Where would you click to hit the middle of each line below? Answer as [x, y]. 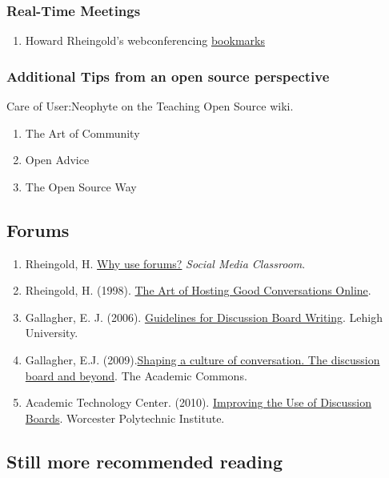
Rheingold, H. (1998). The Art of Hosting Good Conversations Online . [198, 290]
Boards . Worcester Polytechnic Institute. [125, 418]
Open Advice [57, 160]
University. [52, 333]
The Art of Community [82, 133]
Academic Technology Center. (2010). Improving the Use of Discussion [199, 402]
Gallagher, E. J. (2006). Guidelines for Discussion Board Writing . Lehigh [204, 317]
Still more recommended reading [145, 461]
